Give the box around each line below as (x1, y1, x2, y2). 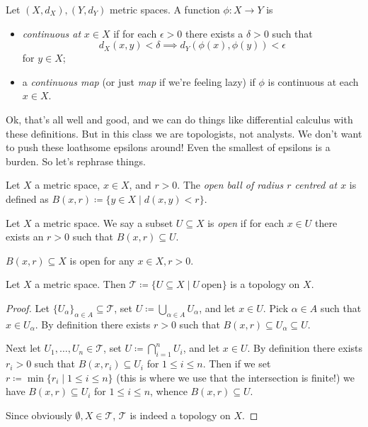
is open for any (69, 253, 134, 267)
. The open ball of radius (177, 177, 284, 192)
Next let (6, 340, 41, 355)
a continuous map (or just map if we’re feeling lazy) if (22, 74, 255, 89)
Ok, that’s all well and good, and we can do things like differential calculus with (6, 111, 353, 126)
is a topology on (230, 277, 300, 292)
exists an (6, 229, 44, 244)
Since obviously (6, 407, 72, 422)
